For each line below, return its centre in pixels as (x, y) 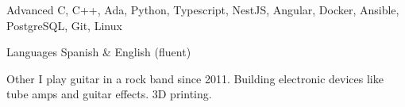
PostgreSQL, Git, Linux (64, 25)
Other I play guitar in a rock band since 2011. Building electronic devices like (195, 78)
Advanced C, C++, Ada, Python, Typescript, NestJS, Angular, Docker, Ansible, (203, 10)
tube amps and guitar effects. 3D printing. (109, 94)
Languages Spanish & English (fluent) (99, 52)
